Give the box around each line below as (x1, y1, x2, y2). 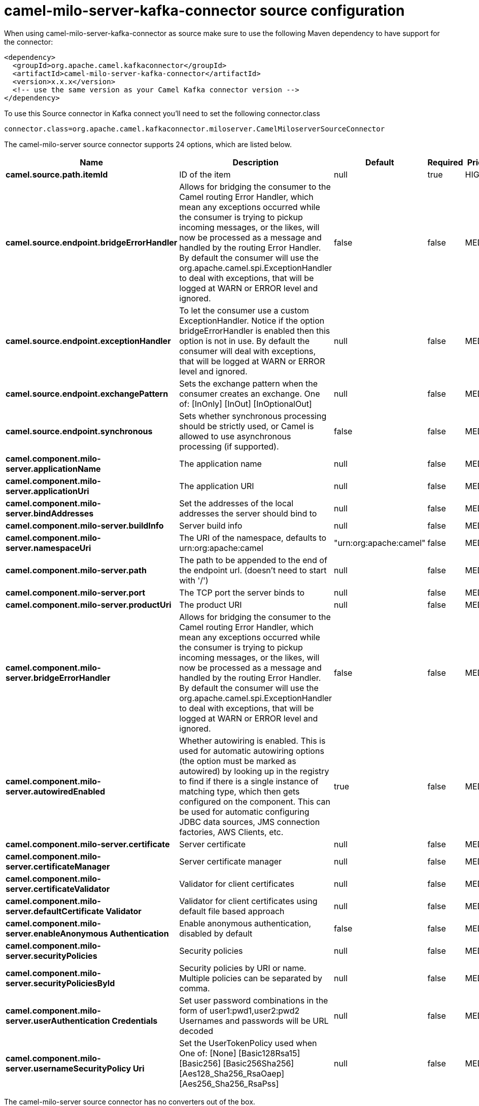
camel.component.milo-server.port (6, 587, 146, 598)
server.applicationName (6, 463, 101, 474)
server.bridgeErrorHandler (6, 672, 111, 683)
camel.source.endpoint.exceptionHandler (6, 335, 171, 346)
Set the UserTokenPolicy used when (179, 1038, 317, 1048)
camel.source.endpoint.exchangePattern (6, 388, 168, 399)
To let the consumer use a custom (179, 305, 309, 316)
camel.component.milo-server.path (6, 565, 147, 575)
